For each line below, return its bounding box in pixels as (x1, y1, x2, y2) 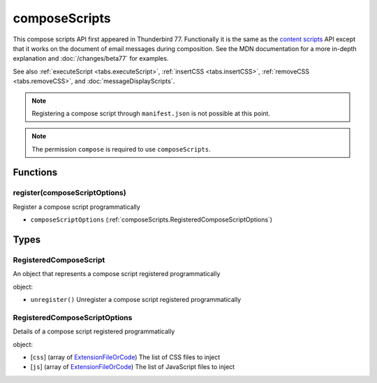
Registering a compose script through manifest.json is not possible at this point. (31, 109, 270, 117)
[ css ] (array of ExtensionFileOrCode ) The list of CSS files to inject (30, 353, 221, 361)
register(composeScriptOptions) (13, 188, 126, 198)
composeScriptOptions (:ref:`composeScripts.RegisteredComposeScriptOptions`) (30, 215, 272, 224)
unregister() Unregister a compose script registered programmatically (30, 296, 242, 304)
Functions (13, 166, 58, 178)
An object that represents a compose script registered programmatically (13, 270, 221, 278)
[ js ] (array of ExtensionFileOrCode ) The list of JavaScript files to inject (30, 363, 235, 371)
